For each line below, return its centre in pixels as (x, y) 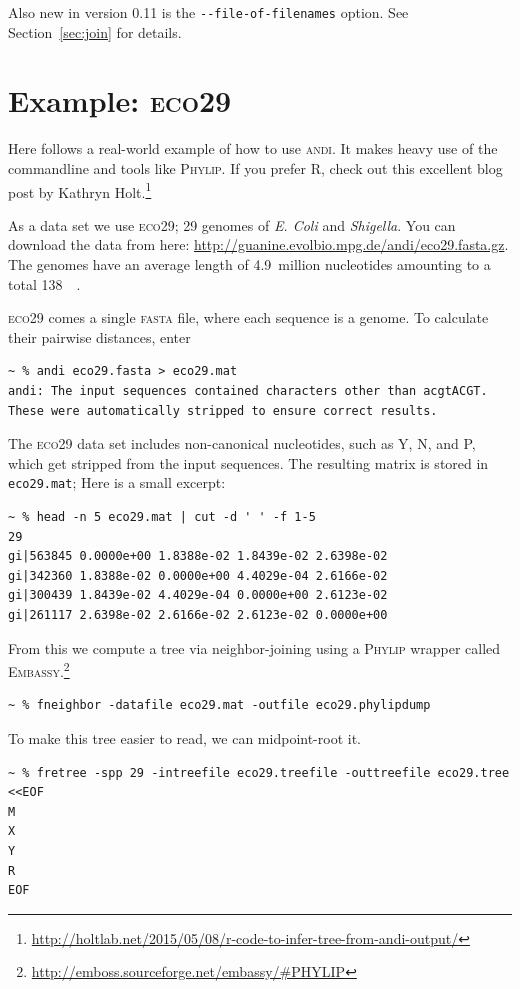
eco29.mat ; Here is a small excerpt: (117, 482)
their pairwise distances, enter (99, 336)
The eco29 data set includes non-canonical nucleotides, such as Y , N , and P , (242, 443)
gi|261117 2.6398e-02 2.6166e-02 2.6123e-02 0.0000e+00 (198, 614)
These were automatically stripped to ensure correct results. (223, 410)
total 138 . (44, 283)
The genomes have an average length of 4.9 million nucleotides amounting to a (249, 264)
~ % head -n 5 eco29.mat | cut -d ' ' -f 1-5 (162, 517)
